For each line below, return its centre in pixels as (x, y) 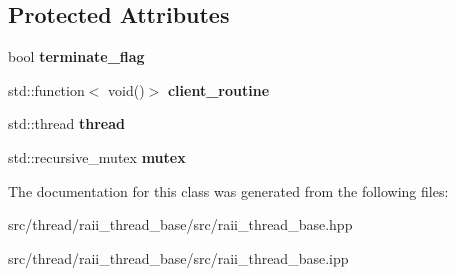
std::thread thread (66, 123)
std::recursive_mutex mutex (97, 156)
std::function (46, 89)
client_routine (218, 89)
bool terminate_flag (76, 56)
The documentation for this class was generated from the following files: (228, 190)
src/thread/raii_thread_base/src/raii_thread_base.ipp (178, 257)
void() (126, 89)
